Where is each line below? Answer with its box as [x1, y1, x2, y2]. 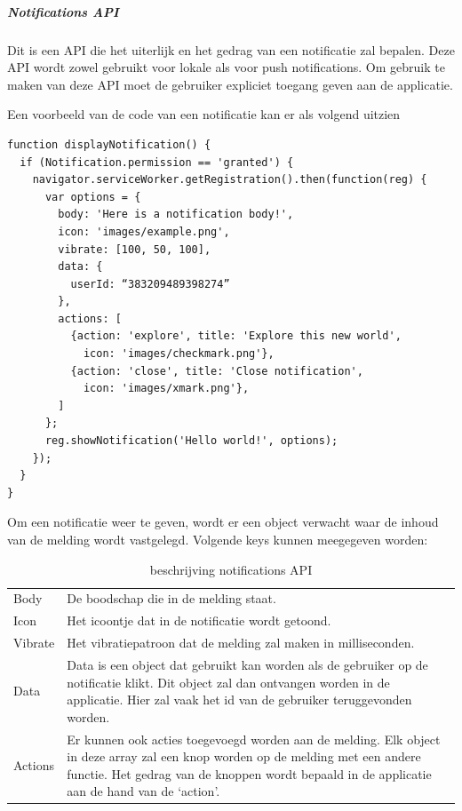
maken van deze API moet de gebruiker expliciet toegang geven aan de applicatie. [7, 75, 453, 93]
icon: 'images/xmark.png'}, [83, 382, 250, 395]
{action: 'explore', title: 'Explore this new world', [70, 330, 402, 343]
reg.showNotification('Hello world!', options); [44, 434, 339, 448]
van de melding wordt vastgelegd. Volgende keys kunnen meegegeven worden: [7, 530, 428, 548]
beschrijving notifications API [149, 560, 313, 578]
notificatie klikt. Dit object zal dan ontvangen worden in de [67, 672, 390, 691]
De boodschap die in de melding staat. [67, 589, 276, 608]
